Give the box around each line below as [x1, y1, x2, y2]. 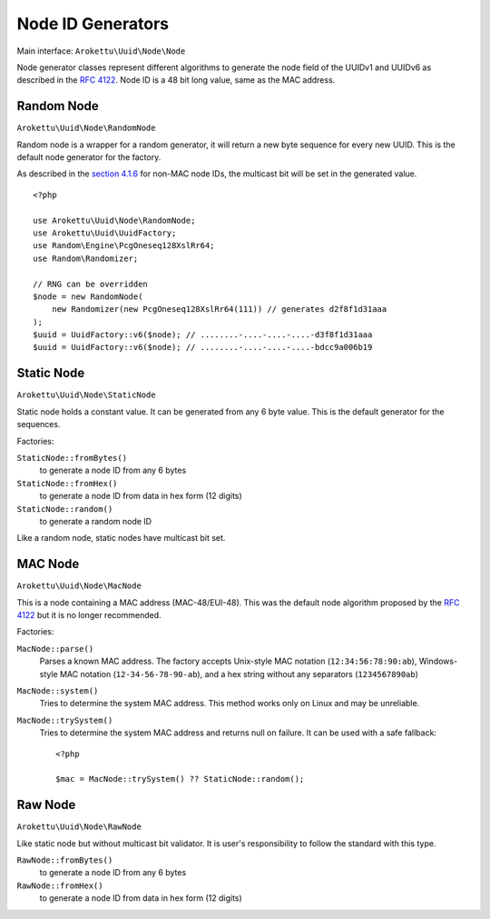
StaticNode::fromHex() [16, 478, 118, 488]
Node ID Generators [16, 14, 170, 34]
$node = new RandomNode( [33, 291, 143, 302]
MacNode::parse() [16, 644, 94, 654]
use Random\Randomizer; [33, 253, 139, 264]
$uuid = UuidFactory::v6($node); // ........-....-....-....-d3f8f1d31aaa [33, 330, 373, 340]
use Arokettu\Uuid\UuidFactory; [33, 227, 177, 238]
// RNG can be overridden [33, 278, 149, 289]
